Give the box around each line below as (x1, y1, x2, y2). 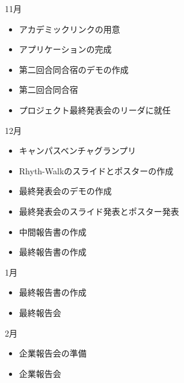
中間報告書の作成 (19, 225, 87, 238)
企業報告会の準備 (19, 347, 87, 359)
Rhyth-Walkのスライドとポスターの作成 (19, 164, 174, 177)
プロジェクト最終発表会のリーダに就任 (19, 103, 171, 116)
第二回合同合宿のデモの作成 (19, 63, 129, 75)
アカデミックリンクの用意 (19, 22, 120, 35)
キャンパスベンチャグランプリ (19, 144, 136, 157)
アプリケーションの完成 (19, 43, 112, 55)
